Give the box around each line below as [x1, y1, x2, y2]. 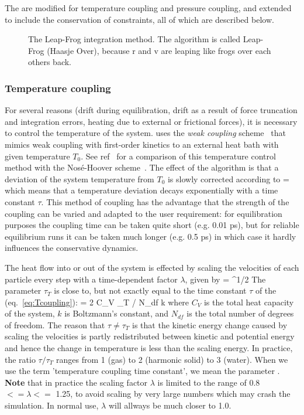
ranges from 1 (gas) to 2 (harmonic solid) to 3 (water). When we [56, 353, 288, 365]
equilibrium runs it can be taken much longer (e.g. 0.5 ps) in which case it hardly [5, 230, 296, 242]
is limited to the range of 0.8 [157, 376, 260, 388]
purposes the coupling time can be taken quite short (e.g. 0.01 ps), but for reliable [5, 219, 299, 231]
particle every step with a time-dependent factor [5, 273, 178, 285]
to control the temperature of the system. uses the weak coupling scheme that [5, 127, 286, 139]
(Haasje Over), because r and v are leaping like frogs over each [47, 44, 271, 56]
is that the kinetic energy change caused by [132, 318, 288, 331]
